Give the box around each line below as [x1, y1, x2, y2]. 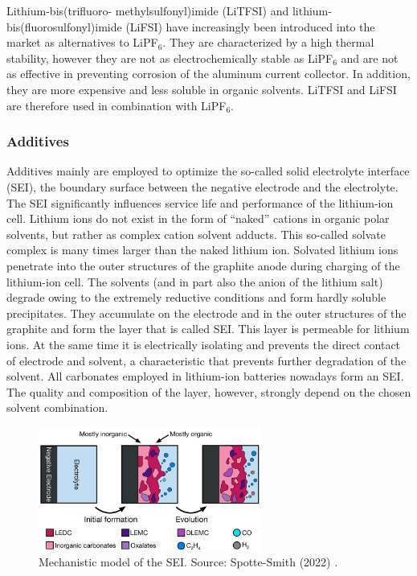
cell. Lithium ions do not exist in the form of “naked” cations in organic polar [6, 210, 390, 227]
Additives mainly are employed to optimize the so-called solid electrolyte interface [6, 163, 410, 179]
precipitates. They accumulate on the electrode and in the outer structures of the [6, 304, 407, 321]
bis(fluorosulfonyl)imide [6, 18, 122, 35]
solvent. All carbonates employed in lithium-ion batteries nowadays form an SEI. [6, 368, 404, 385]
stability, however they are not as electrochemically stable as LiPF [6, 49, 333, 66]
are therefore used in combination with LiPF [6, 97, 227, 113]
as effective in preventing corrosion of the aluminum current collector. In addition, [6, 65, 411, 82]
